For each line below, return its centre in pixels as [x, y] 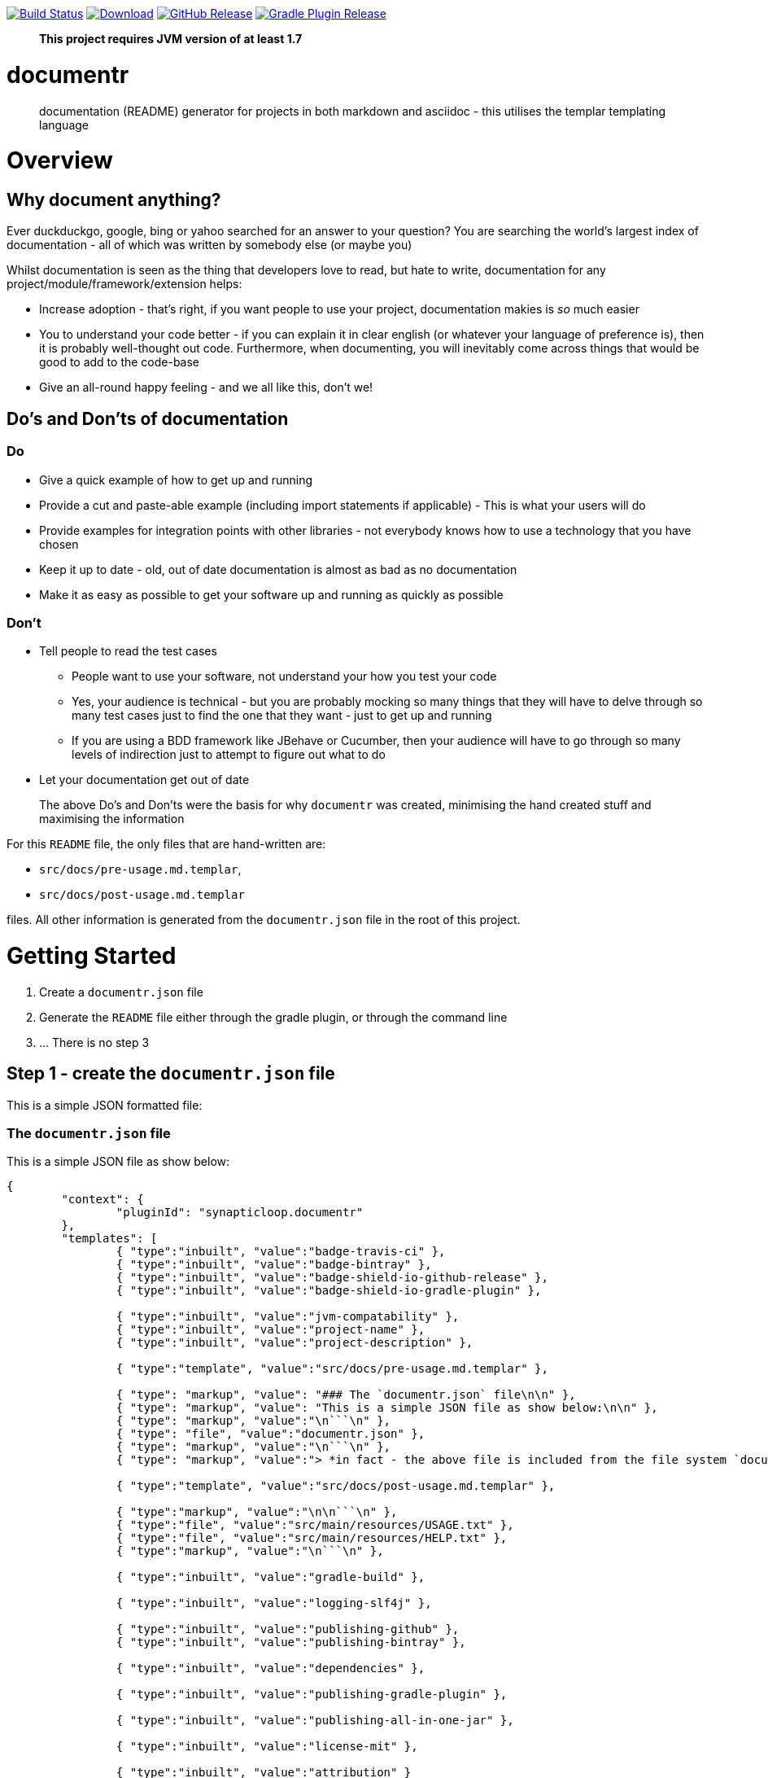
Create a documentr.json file [121, 992]
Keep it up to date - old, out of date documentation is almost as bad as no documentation [278, 569]
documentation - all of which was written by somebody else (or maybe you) [209, 245]
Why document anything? [114, 200]
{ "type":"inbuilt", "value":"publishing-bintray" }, [291, 1642]
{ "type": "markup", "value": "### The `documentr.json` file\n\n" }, [346, 1395]
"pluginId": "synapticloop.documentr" [240, 1213]
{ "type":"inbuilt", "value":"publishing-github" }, [288, 1629]
